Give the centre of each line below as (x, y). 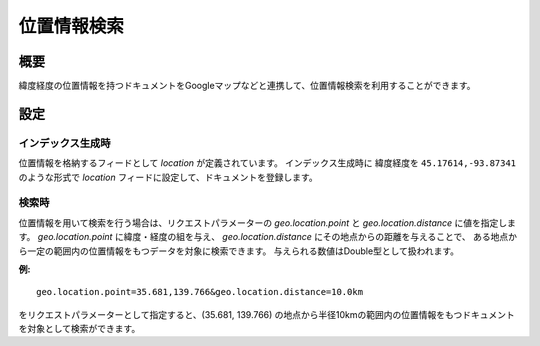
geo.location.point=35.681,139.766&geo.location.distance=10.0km (200, 292)
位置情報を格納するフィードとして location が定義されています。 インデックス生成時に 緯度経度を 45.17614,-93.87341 (267, 163)
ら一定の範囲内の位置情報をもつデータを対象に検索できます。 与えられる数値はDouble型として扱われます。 (239, 251)
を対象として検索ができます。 (79, 329)
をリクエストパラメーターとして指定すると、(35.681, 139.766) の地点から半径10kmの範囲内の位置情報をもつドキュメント (266, 314)
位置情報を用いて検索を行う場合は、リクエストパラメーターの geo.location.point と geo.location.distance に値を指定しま (267, 222)
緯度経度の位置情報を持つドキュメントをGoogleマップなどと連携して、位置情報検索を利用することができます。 (247, 86)
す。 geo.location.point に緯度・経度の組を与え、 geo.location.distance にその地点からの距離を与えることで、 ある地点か (267, 237)
